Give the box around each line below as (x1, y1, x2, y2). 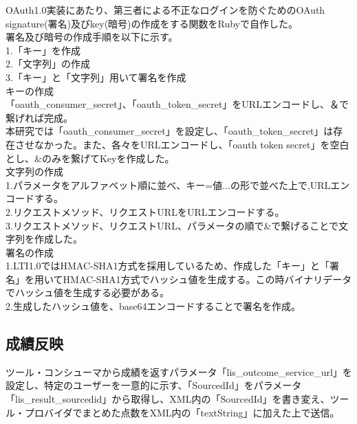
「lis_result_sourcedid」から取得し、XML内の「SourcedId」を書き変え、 (6, 392, 330, 406)
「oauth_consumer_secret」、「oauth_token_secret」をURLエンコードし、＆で (6, 97, 349, 111)
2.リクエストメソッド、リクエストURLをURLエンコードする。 (6, 204, 285, 219)
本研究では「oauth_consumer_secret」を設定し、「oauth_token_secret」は (6, 124, 334, 138)
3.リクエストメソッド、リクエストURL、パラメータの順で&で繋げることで (6, 218, 338, 232)
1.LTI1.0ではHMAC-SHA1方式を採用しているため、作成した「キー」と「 (6, 258, 330, 273)
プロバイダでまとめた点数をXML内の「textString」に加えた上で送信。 (24, 405, 340, 419)
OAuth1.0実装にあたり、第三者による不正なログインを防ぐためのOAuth (6, 3, 325, 16)
